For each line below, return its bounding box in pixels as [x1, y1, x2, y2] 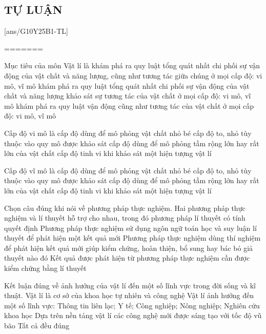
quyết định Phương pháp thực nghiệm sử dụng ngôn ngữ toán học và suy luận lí [4, 222, 257, 233]
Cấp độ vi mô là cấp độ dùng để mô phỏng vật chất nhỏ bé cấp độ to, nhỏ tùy [4, 127, 252, 138]
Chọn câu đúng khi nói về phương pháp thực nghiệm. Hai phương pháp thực [4, 202, 245, 213]
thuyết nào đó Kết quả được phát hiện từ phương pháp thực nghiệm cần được [4, 252, 250, 263]
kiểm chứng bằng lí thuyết [4, 263, 87, 273]
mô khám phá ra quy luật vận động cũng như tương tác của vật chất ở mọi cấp [4, 100, 254, 111]
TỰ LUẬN [4, 2, 63, 17]
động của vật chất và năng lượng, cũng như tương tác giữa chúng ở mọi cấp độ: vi [4, 70, 262, 81]
